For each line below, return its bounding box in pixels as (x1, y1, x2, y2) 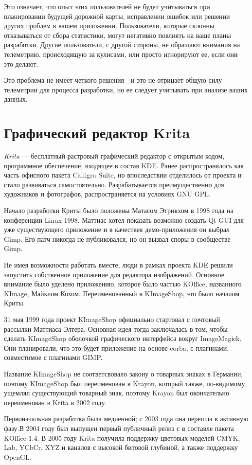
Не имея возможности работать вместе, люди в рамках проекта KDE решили (4, 260, 233, 269)
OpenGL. (4, 451, 32, 462)
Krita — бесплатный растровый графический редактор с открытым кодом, (4, 151, 225, 161)
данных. (4, 94, 28, 104)
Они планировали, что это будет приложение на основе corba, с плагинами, (4, 342, 229, 353)
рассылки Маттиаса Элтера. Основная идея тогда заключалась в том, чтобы (4, 323, 228, 334)
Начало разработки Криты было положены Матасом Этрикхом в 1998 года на (4, 205, 234, 215)
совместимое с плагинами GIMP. (4, 352, 103, 362)
